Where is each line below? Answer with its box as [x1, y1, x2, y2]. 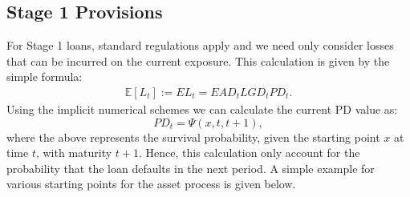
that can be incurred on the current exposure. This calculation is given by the [6, 52, 390, 69]
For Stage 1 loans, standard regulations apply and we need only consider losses [6, 37, 394, 54]
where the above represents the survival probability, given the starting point [6, 128, 380, 145]
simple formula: [6, 68, 83, 85]
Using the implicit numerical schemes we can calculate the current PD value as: [6, 101, 398, 118]
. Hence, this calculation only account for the [138, 144, 360, 161]
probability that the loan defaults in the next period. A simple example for [6, 159, 375, 176]
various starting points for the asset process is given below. [6, 175, 296, 192]
